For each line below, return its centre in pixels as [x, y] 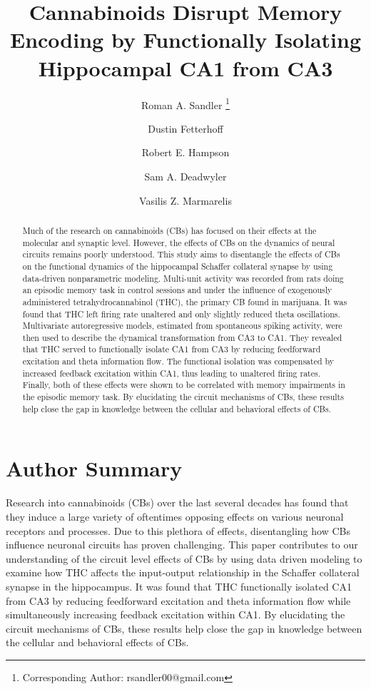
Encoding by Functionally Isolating [185, 40]
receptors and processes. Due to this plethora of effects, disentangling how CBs [178, 530]
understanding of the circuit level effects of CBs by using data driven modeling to [184, 558]
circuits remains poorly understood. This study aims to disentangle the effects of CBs [181, 254]
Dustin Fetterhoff [185, 128]
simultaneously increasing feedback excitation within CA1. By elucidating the [176, 614]
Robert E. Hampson [185, 152]
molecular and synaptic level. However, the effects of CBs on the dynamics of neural [179, 242]
